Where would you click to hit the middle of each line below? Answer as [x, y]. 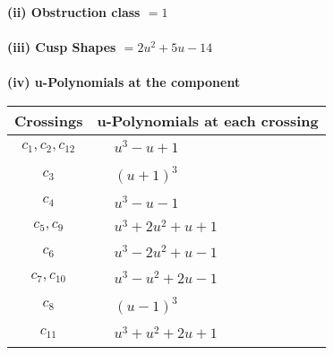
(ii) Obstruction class [74, 12]
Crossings [49, 120]
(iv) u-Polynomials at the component [124, 82]
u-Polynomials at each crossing [208, 120]
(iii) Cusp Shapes [62, 47]
